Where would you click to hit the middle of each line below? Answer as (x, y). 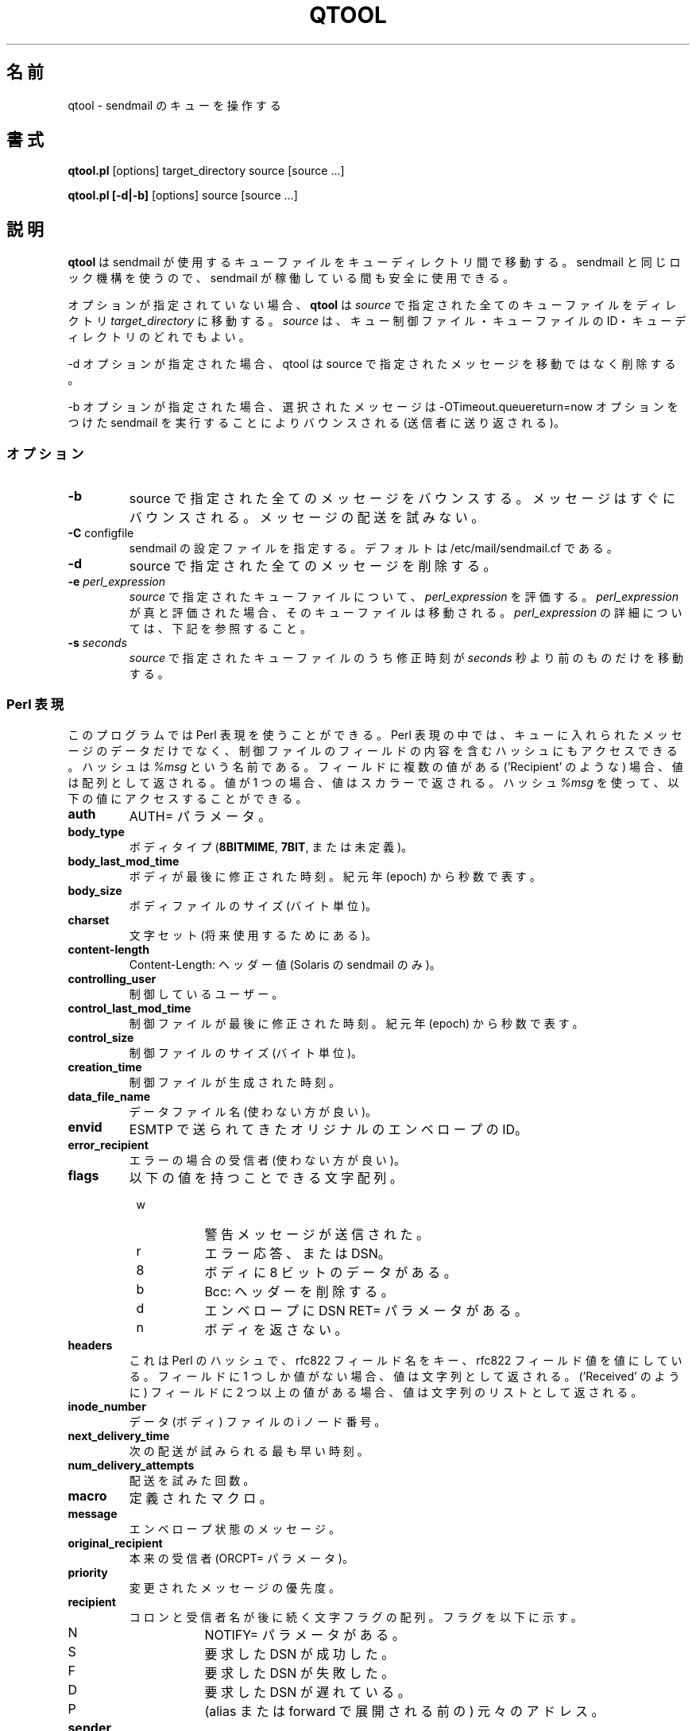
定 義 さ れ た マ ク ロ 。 (201, 1498)
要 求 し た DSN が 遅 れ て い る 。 (307, 1692)
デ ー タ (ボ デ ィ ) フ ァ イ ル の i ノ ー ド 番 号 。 (257, 1421)
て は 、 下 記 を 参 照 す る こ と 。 (220, 629)
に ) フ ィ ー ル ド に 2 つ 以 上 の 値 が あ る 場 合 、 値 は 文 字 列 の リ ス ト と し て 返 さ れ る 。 (386, 1392)
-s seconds (97, 643)
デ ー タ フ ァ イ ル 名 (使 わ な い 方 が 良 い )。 (253, 1111)
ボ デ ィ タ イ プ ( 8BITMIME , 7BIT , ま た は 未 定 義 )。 (271, 846)
